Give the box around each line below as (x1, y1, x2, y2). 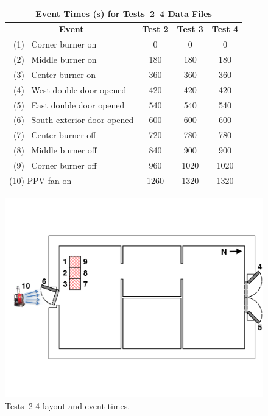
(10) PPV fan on (9, 174, 72, 186)
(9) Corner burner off (13, 158, 97, 171)
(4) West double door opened (13, 83, 127, 96)
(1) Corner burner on (13, 38, 97, 51)
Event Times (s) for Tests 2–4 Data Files (35, 7, 212, 19)
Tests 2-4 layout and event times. (5, 399, 130, 412)
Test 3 (177, 23, 203, 35)
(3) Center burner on (13, 68, 96, 80)
